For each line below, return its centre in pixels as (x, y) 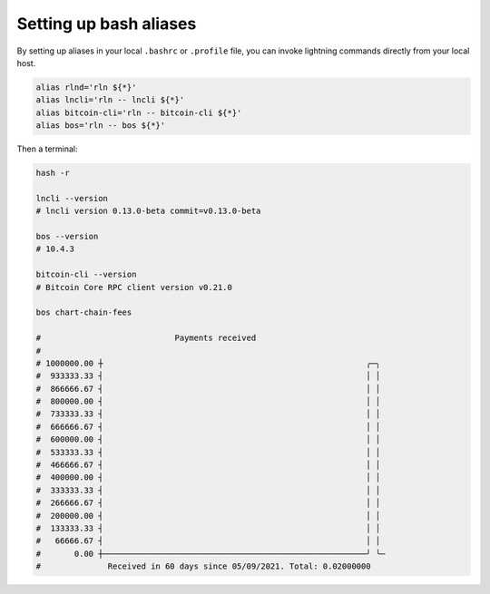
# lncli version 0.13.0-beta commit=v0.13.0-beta (148, 211)
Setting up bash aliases (107, 24)
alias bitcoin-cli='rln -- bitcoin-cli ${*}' (139, 112)
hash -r (53, 173)
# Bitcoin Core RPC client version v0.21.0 (134, 287)
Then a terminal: (47, 149)
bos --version (67, 237)
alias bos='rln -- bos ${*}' (101, 126)
